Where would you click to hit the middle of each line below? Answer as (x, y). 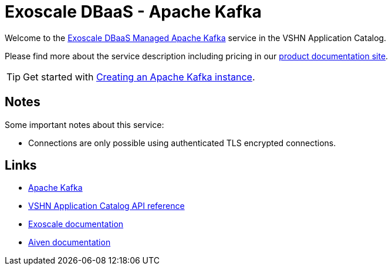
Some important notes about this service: (85, 124)
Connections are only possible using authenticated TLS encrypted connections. (182, 143)
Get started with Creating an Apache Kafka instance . (139, 77)
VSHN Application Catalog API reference (107, 206)
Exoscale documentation (76, 224)
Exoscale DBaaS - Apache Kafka (133, 12)
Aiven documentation (70, 242)
